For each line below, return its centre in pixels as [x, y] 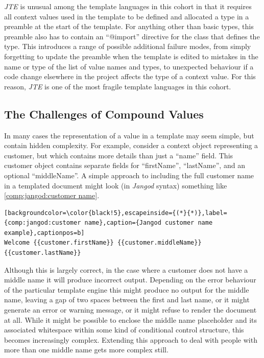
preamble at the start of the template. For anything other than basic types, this [129, 26]
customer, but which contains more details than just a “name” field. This [119, 155]
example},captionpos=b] [44, 233]
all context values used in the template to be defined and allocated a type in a [127, 16]
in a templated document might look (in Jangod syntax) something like [116, 185]
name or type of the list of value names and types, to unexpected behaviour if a [129, 66]
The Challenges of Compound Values [104, 114]
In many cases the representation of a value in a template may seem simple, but [129, 135]
